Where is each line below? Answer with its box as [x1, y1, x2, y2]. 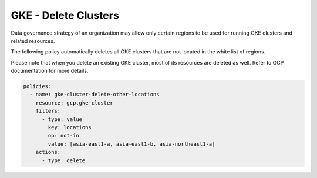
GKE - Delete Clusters [11, 9, 120, 22]
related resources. [11, 37, 55, 44]
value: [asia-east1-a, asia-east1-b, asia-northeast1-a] [48, 140, 215, 147]
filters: [35, 108, 61, 115]
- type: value [42, 116, 82, 123]
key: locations [48, 124, 92, 131]
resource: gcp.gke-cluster [35, 99, 114, 106]
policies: [23, 83, 52, 90]
